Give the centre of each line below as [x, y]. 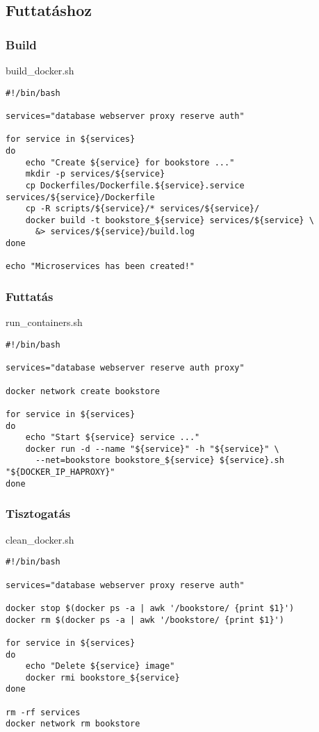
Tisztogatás [38, 513]
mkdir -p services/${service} [95, 174]
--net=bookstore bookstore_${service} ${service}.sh [159, 461]
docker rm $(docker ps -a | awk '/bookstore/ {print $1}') [145, 620]
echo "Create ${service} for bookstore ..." [130, 162]
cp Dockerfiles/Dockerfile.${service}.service [135, 185]
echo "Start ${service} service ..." [113, 438]
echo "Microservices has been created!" [100, 267]
